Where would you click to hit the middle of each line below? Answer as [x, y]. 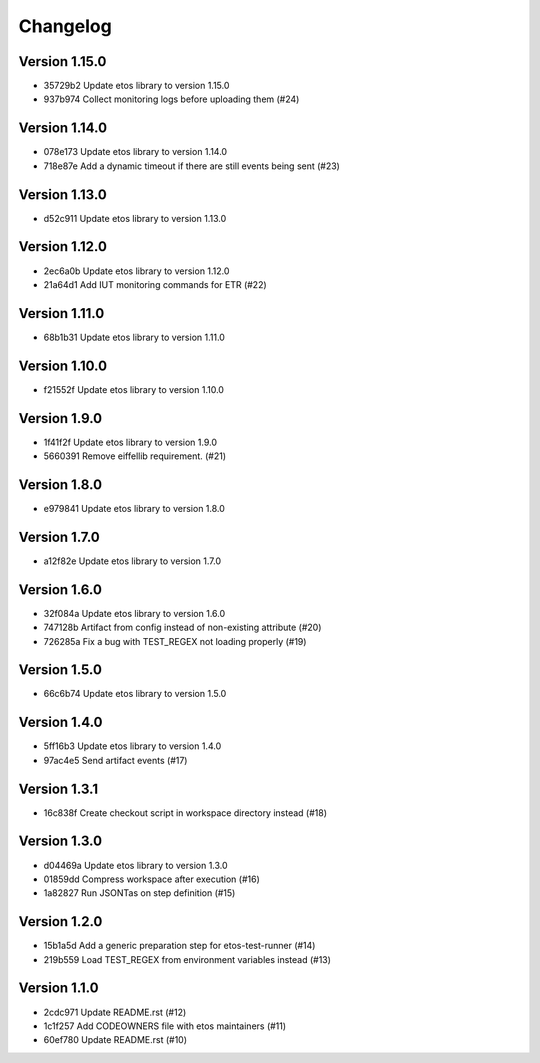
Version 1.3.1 [58, 788]
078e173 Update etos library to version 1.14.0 [135, 152]
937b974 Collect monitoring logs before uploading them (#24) [171, 99]
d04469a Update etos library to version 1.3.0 [136, 865]
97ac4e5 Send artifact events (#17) [115, 760]
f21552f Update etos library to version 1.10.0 [134, 389]
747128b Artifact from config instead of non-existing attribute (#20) [182, 627]
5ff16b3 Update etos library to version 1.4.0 [132, 746]
